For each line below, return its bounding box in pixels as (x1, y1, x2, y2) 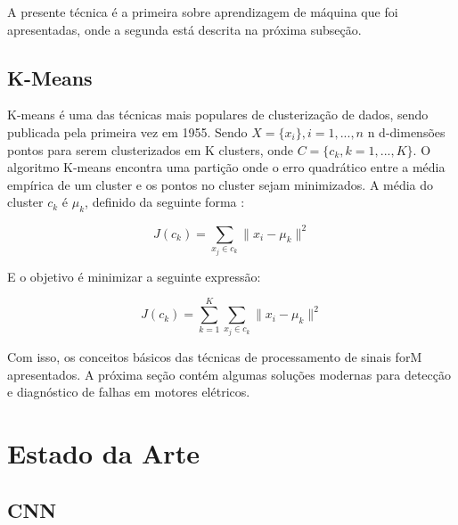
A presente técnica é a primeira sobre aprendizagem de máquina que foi (7, 3, 398, 21)
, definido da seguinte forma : (85, 193, 245, 211)
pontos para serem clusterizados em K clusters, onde (7, 140, 294, 159)
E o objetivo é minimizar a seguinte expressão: (7, 267, 261, 285)
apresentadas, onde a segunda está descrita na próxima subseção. (7, 20, 362, 38)
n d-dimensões (367, 122, 446, 141)
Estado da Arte (7, 435, 200, 472)
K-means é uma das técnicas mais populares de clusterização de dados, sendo (7, 105, 429, 124)
